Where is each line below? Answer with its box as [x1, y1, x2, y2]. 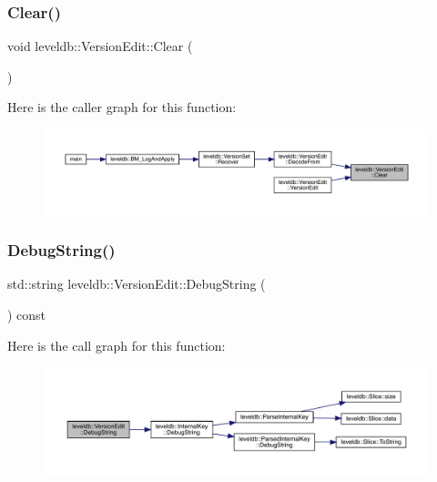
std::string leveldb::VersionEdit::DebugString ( [7, 274, 266, 293]
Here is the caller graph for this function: [7, 97, 237, 117]
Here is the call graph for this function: [7, 335, 226, 354]
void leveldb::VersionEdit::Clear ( [7, 36, 193, 56]
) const [7, 304, 46, 323]
